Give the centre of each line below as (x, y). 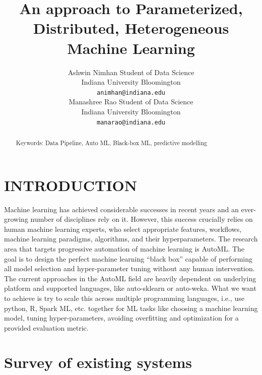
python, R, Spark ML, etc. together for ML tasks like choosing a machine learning (131, 308)
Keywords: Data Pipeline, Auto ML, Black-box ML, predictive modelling (111, 142)
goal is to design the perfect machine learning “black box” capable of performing (128, 258)
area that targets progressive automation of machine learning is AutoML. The (124, 248)
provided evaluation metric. (46, 327)
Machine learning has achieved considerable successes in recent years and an (121, 209)
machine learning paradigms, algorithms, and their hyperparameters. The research (131, 239)
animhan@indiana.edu (131, 92)
